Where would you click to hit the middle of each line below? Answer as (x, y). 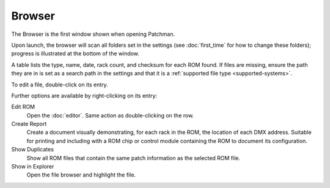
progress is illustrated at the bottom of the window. (75, 54)
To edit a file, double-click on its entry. (60, 85)
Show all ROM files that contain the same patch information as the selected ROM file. (134, 158)
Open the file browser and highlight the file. (81, 175)
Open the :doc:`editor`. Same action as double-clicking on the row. (110, 115)
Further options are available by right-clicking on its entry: (84, 96)
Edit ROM (23, 107)
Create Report (29, 124)
